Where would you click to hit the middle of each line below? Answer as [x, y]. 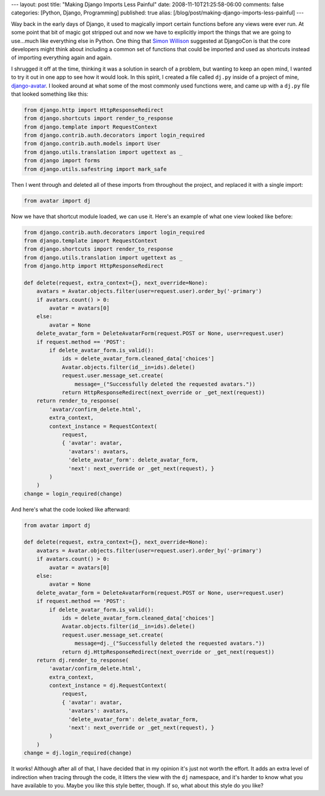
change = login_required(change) [73, 494]
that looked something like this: [50, 94]
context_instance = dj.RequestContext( [108, 686]
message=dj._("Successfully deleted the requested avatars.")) [170, 644]
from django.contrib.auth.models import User [92, 144]
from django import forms [62, 161]
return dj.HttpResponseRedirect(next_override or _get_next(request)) [168, 652]
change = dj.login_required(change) [78, 753]
